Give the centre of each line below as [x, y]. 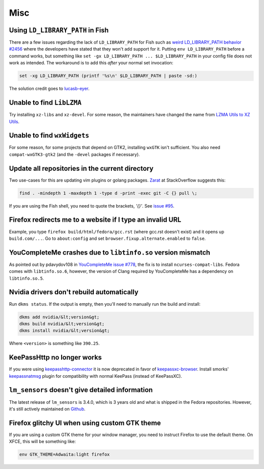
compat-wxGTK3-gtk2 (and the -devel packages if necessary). [75, 154]
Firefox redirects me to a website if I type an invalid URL [95, 220]
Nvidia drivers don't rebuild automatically [74, 292]
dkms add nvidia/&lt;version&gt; [59, 317]
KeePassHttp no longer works [55, 357]
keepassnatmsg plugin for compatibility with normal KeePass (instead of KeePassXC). [96, 376]
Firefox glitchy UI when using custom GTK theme [85, 423]
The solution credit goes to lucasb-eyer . [49, 89]
